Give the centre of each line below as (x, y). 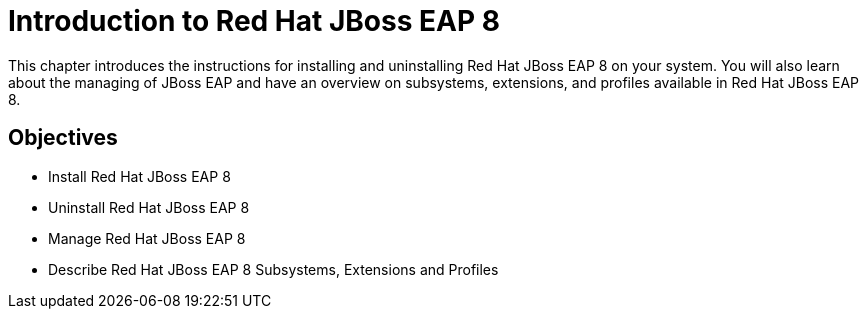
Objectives (63, 138)
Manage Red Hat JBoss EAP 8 (147, 238)
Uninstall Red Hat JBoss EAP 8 (149, 207)
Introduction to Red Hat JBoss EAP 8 (254, 21)
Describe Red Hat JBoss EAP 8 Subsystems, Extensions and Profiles (273, 269)
